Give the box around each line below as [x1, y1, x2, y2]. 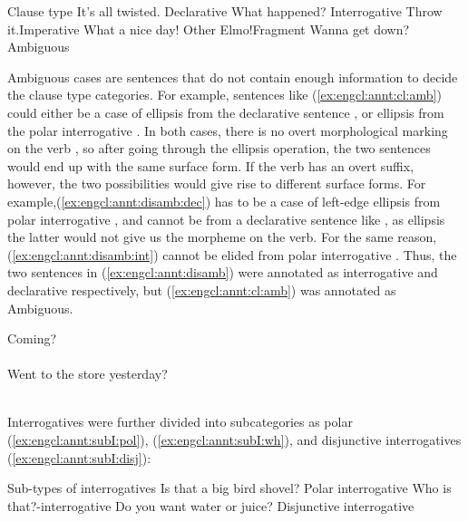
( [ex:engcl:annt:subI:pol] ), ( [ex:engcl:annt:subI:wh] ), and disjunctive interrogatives [7, 430, 462, 449]
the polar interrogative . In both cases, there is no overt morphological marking [7, 121, 448, 140]
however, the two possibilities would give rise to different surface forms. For [7, 174, 426, 193]
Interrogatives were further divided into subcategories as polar [7, 412, 353, 431]
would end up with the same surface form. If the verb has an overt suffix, [7, 156, 414, 175]
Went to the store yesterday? [7, 364, 168, 383]
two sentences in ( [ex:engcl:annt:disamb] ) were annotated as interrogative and [7, 263, 438, 282]
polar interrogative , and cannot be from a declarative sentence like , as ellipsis [7, 209, 445, 228]
